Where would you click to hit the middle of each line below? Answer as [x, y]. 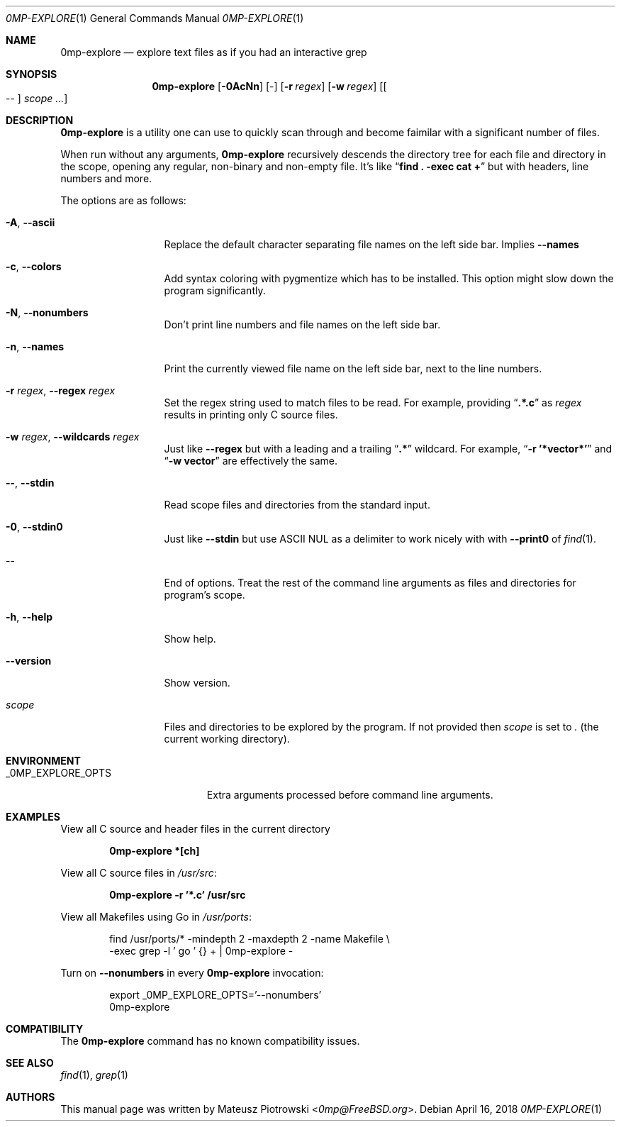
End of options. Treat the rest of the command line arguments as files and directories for [370, 583]
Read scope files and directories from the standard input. [297, 505]
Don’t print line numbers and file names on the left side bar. [302, 324]
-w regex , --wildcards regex [73, 437]
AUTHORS [30, 1097]
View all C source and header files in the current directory [195, 829]
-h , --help [29, 617]
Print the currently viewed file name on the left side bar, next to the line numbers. [353, 368]
